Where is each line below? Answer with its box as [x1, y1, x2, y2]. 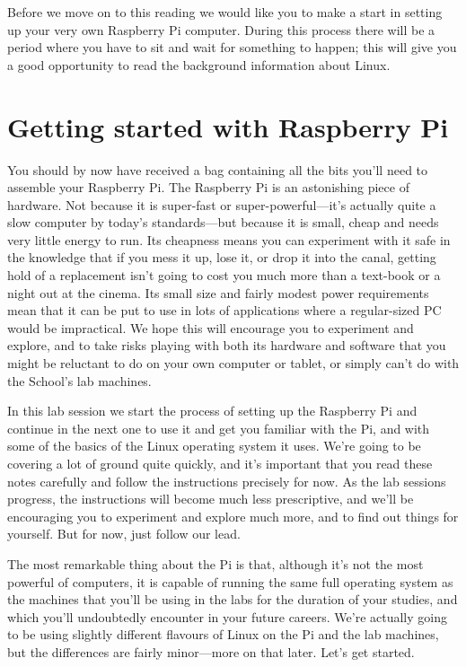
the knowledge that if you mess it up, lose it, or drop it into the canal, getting [7, 248, 436, 267]
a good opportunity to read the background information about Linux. [7, 55, 391, 74]
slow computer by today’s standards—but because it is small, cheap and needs [7, 213, 439, 232]
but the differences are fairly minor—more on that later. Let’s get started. [7, 642, 415, 661]
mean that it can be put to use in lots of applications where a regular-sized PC [7, 301, 442, 320]
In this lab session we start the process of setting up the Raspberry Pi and [7, 401, 418, 420]
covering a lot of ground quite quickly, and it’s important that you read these [7, 454, 433, 472]
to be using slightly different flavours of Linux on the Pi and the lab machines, [7, 625, 439, 644]
